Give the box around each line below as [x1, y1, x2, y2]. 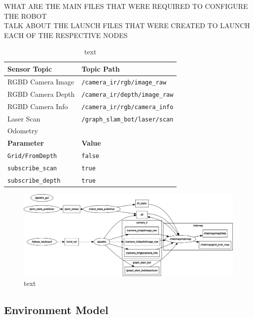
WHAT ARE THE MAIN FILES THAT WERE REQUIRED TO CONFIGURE [4, 1, 248, 11]
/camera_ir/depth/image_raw [81, 91, 174, 98]
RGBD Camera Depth [7, 88, 75, 99]
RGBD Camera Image [7, 76, 74, 86]
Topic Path [81, 63, 120, 74]
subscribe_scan [7, 165, 57, 172]
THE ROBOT [4, 10, 47, 21]
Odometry [7, 125, 38, 136]
